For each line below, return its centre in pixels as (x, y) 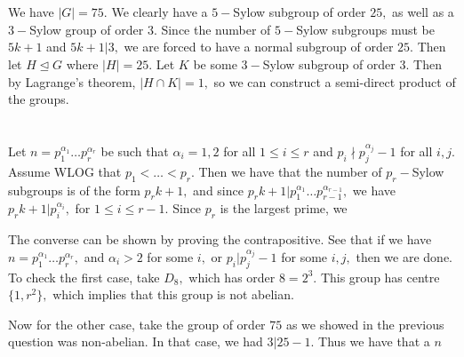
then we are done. (404, 256)
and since (218, 190)
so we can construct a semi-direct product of (335, 81)
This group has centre (380, 277)
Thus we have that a (374, 341)
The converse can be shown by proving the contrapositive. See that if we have (220, 239)
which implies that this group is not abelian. (173, 294)
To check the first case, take (84, 277)
